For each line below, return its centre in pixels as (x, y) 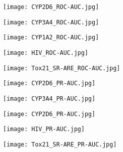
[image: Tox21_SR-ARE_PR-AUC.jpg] (60, 144)
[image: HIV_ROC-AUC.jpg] (46, 53)
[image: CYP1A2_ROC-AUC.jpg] (51, 38)
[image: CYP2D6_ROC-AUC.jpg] (51, 7)
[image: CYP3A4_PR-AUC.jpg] (49, 98)
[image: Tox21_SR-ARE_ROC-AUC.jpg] (62, 68)
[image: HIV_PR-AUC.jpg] (44, 129)
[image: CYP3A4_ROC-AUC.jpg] (51, 22)
